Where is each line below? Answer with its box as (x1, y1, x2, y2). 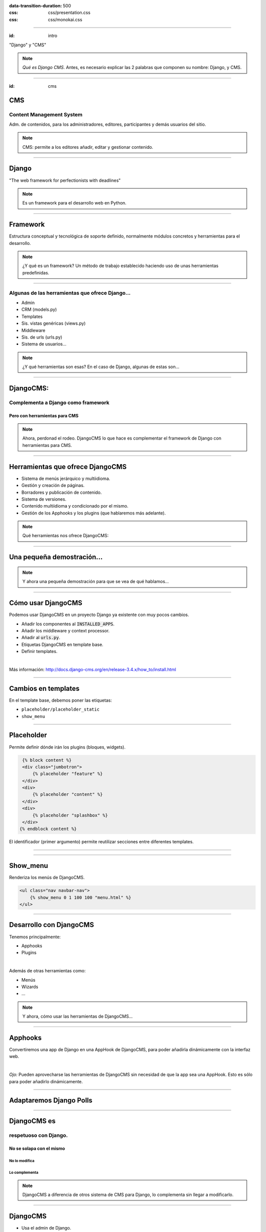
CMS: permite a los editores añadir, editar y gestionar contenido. (22, 144, 154, 150)
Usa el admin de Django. (21, 1225, 71, 1231)
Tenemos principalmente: (9, 934, 61, 940)
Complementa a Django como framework (9, 399, 109, 406)
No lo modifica (9, 1158, 34, 1163)
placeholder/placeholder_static (21, 707, 100, 712)
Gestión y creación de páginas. (21, 482, 85, 488)
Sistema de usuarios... (21, 341, 66, 347)
